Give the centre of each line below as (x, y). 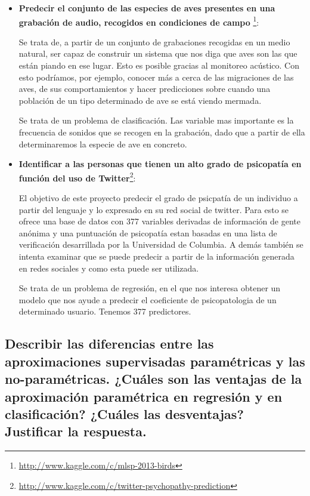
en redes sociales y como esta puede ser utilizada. (109, 268)
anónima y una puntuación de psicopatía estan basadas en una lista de (148, 232)
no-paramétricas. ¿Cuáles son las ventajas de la (154, 379)
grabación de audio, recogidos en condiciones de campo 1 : (139, 21)
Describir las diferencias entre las (109, 343)
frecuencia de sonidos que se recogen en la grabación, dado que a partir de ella (162, 132)
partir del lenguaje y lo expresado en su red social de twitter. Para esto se (154, 209)
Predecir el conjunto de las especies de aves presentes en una (147, 8)
